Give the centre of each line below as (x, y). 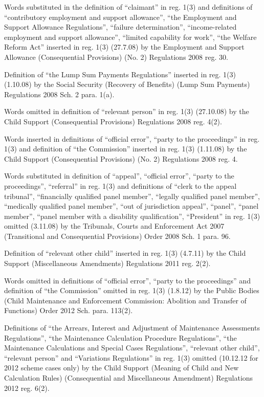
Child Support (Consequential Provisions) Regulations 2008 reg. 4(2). (113, 121)
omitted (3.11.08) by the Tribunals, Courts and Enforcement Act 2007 (114, 226)
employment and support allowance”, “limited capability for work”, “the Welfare (130, 37)
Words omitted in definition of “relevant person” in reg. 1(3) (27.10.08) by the (127, 111)
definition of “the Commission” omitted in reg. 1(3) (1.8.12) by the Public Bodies (132, 290)
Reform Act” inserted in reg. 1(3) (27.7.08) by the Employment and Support (124, 47)
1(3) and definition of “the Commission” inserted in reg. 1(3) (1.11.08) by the (126, 149)
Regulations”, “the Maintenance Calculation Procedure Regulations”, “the (120, 337)
